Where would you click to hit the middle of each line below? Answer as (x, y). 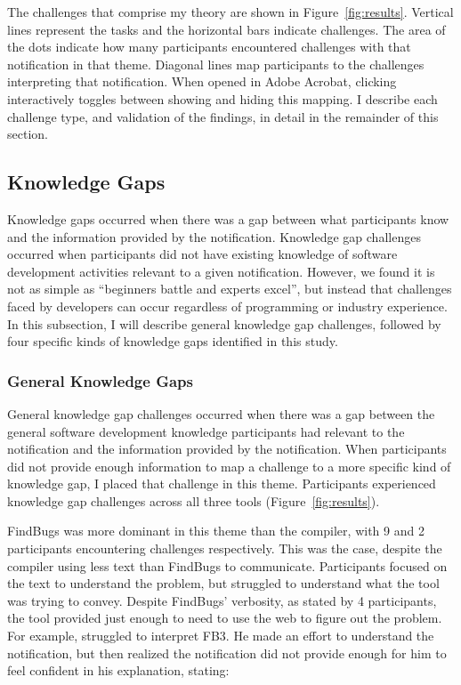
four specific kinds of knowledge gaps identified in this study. (173, 341)
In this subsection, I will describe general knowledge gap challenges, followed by (224, 323)
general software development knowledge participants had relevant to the (206, 431)
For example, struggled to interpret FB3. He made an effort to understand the (221, 636)
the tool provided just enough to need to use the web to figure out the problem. (225, 618)
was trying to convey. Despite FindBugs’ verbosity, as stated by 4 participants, (222, 600)
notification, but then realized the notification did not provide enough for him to (227, 653)
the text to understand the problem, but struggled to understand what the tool (223, 583)
